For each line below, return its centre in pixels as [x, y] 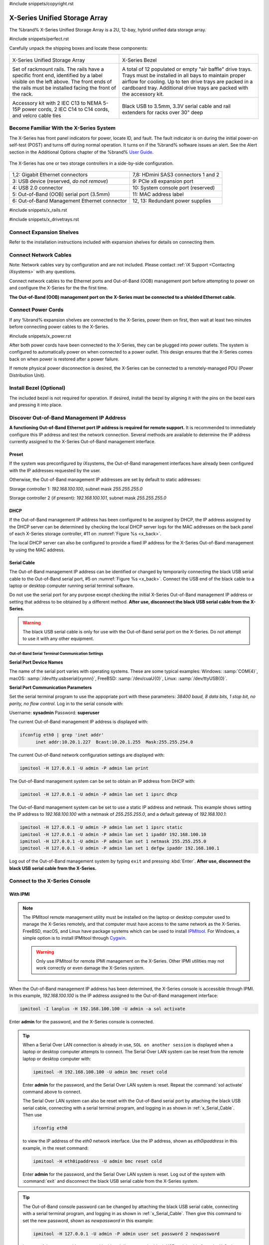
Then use [32, 1115]
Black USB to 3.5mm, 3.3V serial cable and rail [177, 106]
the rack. [23, 94]
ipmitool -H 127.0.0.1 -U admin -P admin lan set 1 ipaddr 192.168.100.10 [113, 834]
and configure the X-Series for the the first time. [59, 288]
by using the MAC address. [37, 550]
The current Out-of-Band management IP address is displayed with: [79, 722]
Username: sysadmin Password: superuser [54, 713]
